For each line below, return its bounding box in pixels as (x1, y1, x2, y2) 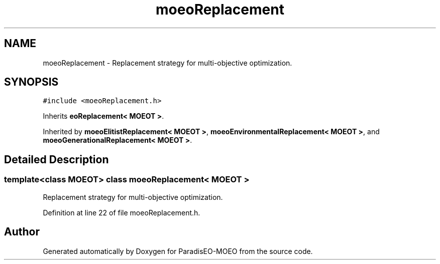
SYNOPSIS (4, 76, 59, 89)
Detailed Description (4, 153, 109, 166)
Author (4, 225, 40, 238)
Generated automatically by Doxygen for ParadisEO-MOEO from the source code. (43, 246, 313, 255)
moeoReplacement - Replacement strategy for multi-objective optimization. (43, 58, 292, 67)
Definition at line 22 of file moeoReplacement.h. (43, 208, 200, 217)
